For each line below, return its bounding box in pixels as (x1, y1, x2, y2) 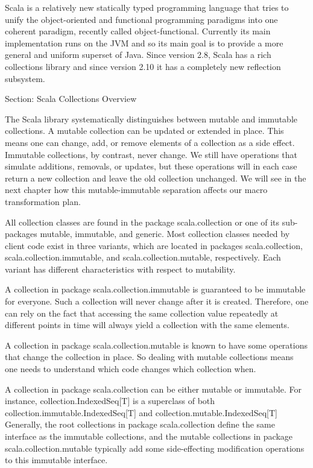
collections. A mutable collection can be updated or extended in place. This (5, 124, 284, 137)
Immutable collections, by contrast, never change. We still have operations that (5, 148, 297, 160)
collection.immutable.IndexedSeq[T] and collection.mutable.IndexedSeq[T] (5, 406, 277, 419)
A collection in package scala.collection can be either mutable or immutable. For (5, 382, 302, 395)
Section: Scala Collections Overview (5, 92, 137, 105)
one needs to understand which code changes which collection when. (5, 362, 256, 375)
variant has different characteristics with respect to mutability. (5, 262, 236, 275)
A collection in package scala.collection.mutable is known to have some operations (5, 338, 308, 351)
